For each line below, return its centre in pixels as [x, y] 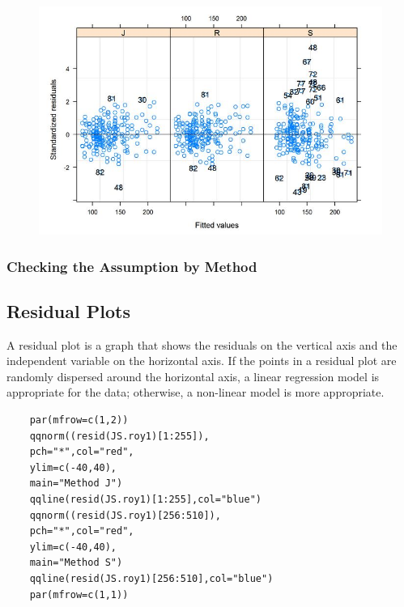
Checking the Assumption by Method [132, 266]
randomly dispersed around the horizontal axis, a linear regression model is [193, 376]
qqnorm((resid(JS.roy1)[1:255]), [119, 436]
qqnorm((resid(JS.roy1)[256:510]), [125, 515]
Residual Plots [68, 310]
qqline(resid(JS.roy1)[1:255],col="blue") [145, 500]
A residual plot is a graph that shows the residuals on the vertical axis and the [202, 344]
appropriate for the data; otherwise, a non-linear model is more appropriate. [196, 392]
